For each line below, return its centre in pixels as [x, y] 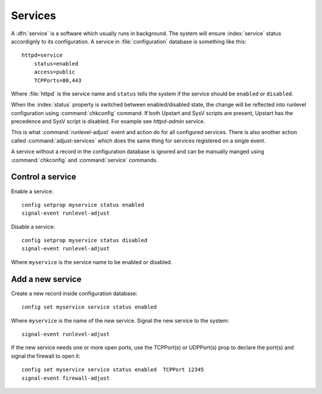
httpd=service [42, 55]
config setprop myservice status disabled [85, 241]
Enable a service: [32, 191]
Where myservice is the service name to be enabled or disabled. [92, 262]
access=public [55, 72]
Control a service [44, 177]
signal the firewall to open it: [46, 356]
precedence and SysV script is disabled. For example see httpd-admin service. [108, 122]
